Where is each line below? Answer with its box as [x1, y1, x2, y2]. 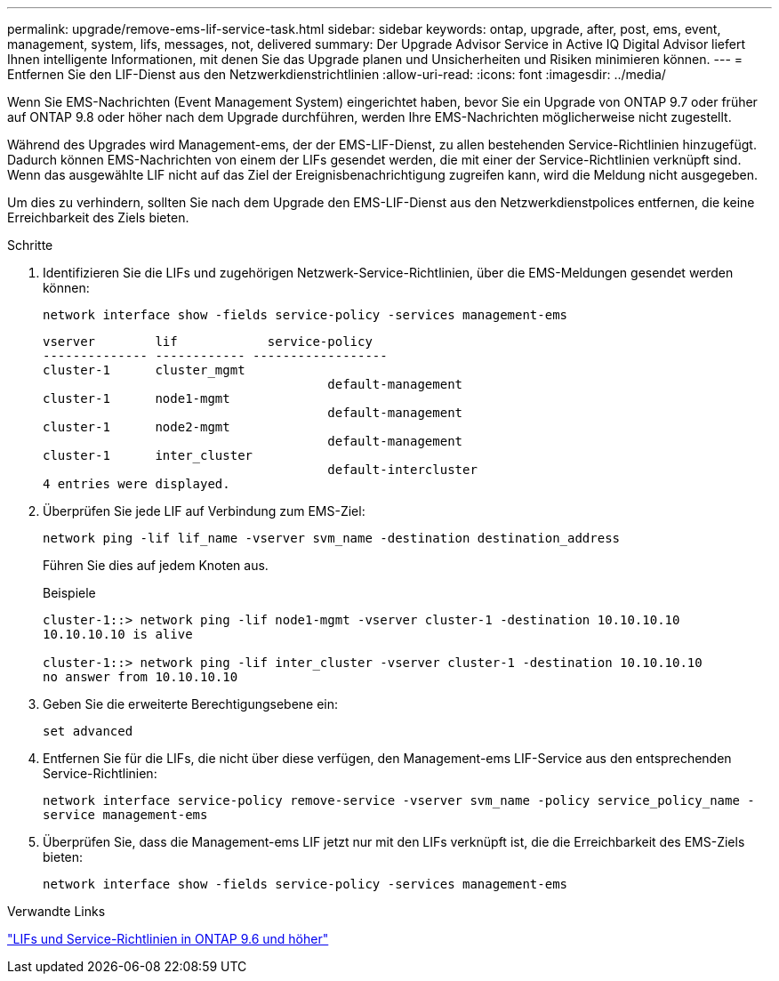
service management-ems [43, 808, 208, 822]
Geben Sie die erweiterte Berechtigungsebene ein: [43, 696, 339, 712]
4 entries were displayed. [43, 477, 230, 491]
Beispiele [43, 585, 96, 600]
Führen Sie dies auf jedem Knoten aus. [43, 558, 269, 573]
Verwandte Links [7, 904, 106, 919]
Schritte [7, 237, 53, 253]
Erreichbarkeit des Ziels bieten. [7, 210, 189, 225]
